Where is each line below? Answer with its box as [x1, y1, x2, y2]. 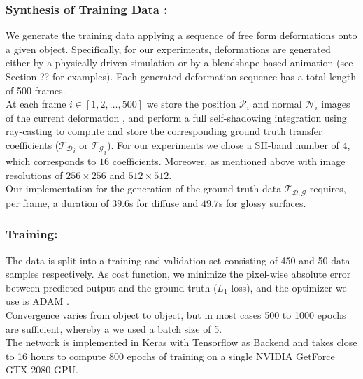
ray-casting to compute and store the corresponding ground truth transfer [6, 124, 322, 138]
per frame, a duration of [6, 195, 109, 210]
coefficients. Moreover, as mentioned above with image [112, 154, 346, 169]
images [321, 96, 350, 111]
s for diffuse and [129, 195, 199, 210]
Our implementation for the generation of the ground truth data [6, 181, 282, 196]
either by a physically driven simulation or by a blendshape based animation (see [6, 55, 353, 70]
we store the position [146, 96, 236, 111]
